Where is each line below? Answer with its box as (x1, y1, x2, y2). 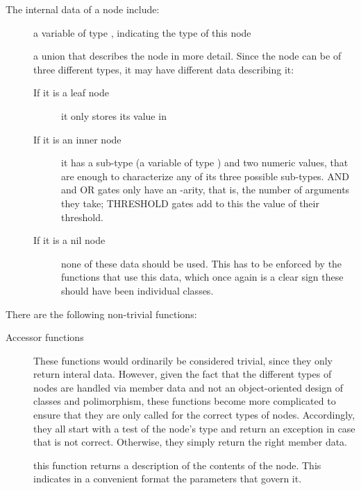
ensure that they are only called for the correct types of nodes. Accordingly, (33, 408, 355, 422)
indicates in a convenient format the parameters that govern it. (33, 471, 302, 486)
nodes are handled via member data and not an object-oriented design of (33, 380, 343, 394)
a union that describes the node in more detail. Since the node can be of (33, 49, 342, 63)
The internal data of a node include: (6, 2, 160, 16)
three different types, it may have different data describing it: (33, 62, 294, 76)
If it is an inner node (33, 132, 121, 146)
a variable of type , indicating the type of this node (33, 25, 251, 40)
